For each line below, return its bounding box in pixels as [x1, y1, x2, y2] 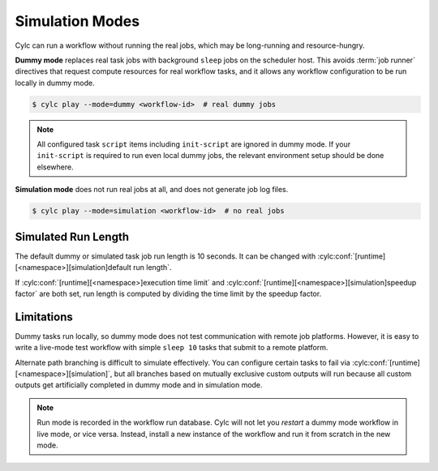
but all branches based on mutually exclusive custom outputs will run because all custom [114, 369, 412, 379]
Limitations [15, 310, 73, 323]
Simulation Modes [15, 12, 140, 30]
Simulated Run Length [15, 229, 130, 243]
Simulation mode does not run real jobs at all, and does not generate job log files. [15, 185, 289, 195]
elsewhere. [36, 162, 74, 172]
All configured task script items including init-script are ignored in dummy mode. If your [36, 139, 351, 149]
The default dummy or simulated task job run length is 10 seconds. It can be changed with [15, 251, 316, 261]
